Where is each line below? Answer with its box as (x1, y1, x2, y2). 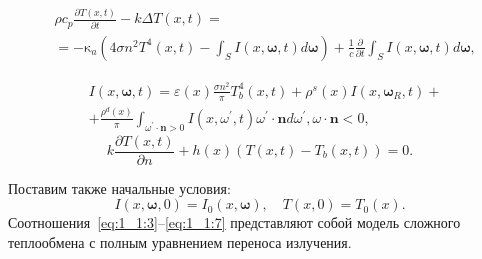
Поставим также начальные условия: (8, 177, 231, 198)
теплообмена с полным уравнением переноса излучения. (8, 231, 352, 252)
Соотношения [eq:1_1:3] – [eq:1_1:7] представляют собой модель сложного (8, 212, 461, 233)
